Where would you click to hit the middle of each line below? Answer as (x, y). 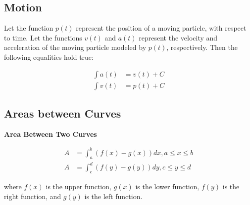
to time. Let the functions (43, 37)
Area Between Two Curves (50, 134)
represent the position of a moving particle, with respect (161, 28)
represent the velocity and (178, 37)
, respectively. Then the (202, 47)
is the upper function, (78, 186)
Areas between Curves (63, 113)
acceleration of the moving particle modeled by (75, 47)
